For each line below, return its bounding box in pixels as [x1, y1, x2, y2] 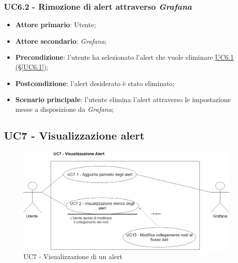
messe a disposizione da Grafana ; [15, 104, 114, 114]
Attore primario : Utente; [15, 19, 96, 30]
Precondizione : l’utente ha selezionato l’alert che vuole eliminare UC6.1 [15, 52, 234, 62]
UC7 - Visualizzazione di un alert [23, 251, 122, 262]
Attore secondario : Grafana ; [15, 35, 107, 46]
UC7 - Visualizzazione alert [4, 127, 145, 142]
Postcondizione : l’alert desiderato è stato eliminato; [15, 78, 175, 88]
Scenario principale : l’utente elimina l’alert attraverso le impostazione [15, 94, 231, 105]
